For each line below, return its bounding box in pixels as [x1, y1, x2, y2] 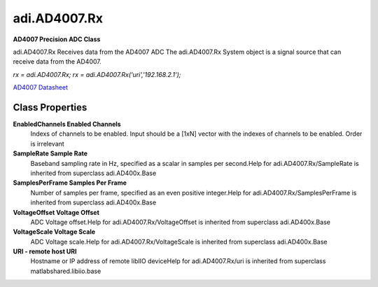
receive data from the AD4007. [13, 57, 101, 66]
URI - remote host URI [13, 247, 77, 255]
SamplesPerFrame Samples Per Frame [13, 178, 127, 187]
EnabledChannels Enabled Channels [13, 120, 122, 129]
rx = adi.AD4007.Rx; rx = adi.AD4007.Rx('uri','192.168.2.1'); [13, 70, 181, 78]
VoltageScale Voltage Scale [13, 227, 96, 236]
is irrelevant [30, 139, 64, 148]
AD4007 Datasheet [13, 83, 69, 92]
